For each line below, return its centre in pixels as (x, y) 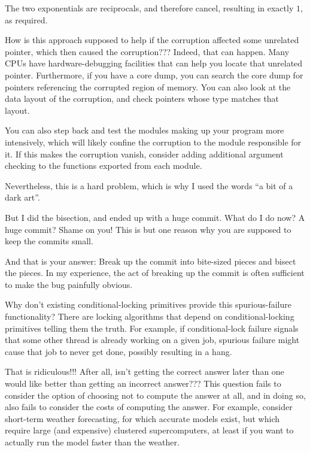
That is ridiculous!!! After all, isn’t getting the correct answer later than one (145, 371)
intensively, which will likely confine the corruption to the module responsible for (153, 142)
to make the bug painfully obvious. (69, 284)
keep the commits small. (49, 241)
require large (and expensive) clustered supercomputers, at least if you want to (149, 430)
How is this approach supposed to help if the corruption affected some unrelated (152, 40)
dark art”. (22, 197)
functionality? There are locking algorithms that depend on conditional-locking (150, 316)
